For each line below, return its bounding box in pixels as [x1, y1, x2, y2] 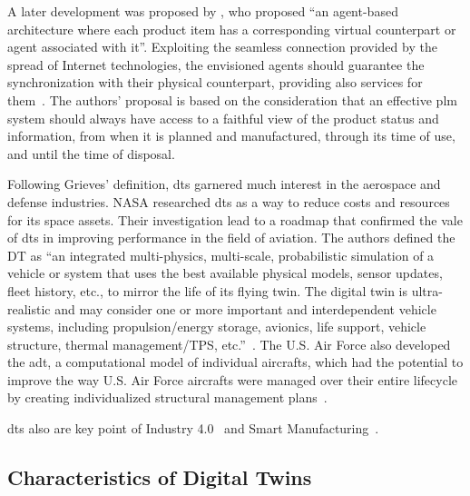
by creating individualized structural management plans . [7, 388, 328, 407]
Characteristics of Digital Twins [7, 463, 312, 491]
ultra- [411, 281, 443, 300]
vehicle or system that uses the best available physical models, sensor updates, [7, 263, 443, 283]
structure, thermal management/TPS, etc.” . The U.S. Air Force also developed [7, 334, 451, 353]
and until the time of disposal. [7, 144, 175, 163]
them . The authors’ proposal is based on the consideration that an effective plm [7, 90, 457, 109]
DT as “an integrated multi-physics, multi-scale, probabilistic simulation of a [7, 245, 435, 264]
